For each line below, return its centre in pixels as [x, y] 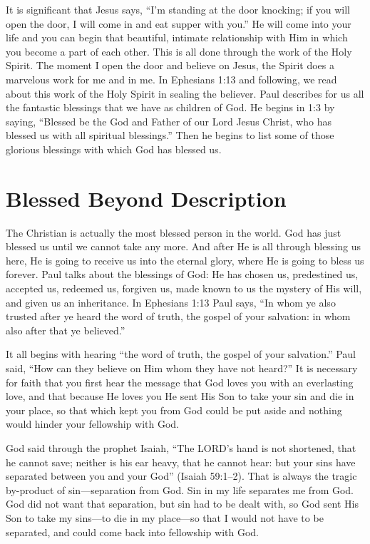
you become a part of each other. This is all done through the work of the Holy [179, 51]
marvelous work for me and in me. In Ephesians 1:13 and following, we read [171, 79]
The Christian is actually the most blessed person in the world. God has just [174, 232]
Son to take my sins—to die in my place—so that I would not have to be [165, 517]
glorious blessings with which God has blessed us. [114, 149]
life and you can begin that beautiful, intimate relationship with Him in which [177, 37]
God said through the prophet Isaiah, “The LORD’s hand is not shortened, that [181, 447]
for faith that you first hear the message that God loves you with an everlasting [180, 382]
